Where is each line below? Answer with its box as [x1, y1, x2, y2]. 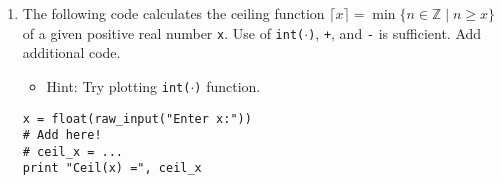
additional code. [22, 42, 121, 63]
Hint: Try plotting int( [46, 75, 191, 96]
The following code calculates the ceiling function [22, 3, 325, 23]
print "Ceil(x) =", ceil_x [22, 161, 202, 176]
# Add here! [22, 128, 102, 143]
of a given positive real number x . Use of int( [22, 22, 305, 43]
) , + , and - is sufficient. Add [308, 22, 482, 43]
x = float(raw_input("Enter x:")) [22, 111, 252, 126]
